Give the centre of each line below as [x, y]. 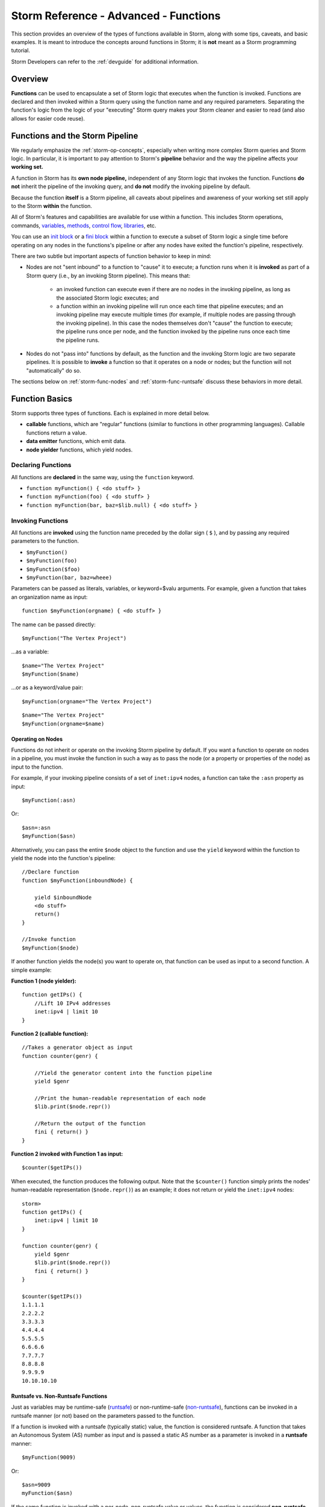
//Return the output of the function [90, 1123]
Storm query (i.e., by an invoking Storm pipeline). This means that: [108, 275]
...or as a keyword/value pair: [47, 688]
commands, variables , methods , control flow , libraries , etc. [84, 225]
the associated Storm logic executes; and [108, 298]
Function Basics [42, 399]
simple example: [31, 970]
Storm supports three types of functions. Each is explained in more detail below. [110, 413]
